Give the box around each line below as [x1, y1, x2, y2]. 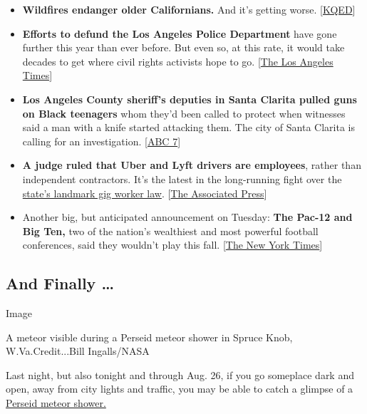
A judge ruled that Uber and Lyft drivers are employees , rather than [22, 157, 361, 172]
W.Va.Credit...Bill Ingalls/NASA [6, 343, 150, 358]
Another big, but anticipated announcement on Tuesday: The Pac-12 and [22, 209, 353, 224]
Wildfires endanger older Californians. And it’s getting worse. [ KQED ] [22, 2, 356, 16]
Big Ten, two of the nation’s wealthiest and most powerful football [22, 223, 319, 238]
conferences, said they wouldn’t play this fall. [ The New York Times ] [22, 237, 323, 252]
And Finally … [6, 272, 114, 294]
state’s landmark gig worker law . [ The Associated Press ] [22, 185, 267, 200]
